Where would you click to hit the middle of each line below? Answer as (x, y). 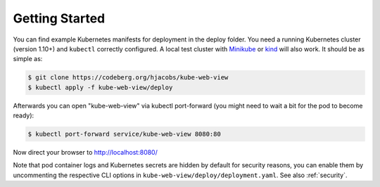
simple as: (28, 59)
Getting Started (59, 18)
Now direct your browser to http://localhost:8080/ (85, 153)
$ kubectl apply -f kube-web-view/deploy (100, 87)
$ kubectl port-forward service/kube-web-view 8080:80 (124, 134)
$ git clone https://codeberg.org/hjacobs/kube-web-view (128, 78)
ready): (24, 115)
